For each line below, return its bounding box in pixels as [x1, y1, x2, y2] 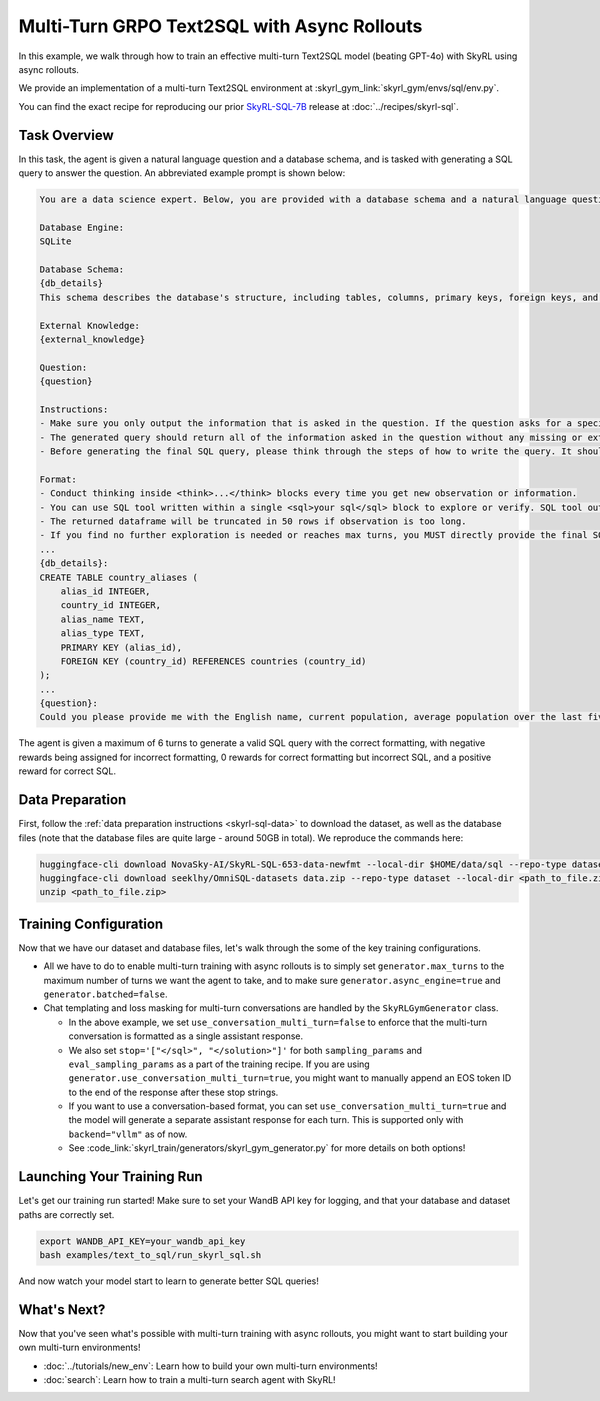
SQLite [39, 236, 72, 247]
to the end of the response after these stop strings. [68, 1086, 279, 1098]
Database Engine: [39, 221, 125, 233]
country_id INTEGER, [60, 600, 162, 611]
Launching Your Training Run [18, 1168, 204, 1185]
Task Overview [18, 126, 114, 144]
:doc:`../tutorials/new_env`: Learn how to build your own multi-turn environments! [43, 1360, 379, 1372]
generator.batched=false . [43, 988, 168, 1000]
